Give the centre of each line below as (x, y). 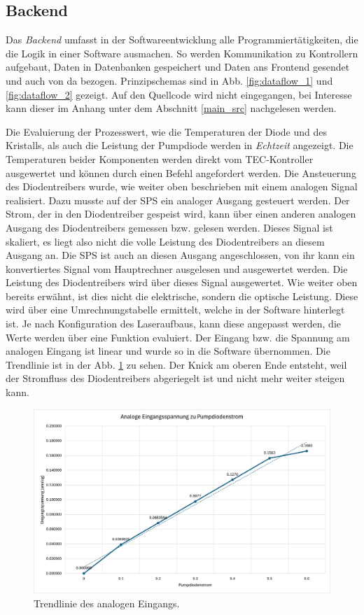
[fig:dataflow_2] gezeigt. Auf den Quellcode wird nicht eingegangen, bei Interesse (179, 94)
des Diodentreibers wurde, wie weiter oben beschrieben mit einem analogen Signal (182, 186)
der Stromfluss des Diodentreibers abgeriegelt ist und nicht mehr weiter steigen (175, 378)
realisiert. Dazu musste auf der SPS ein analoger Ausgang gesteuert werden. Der (178, 200)
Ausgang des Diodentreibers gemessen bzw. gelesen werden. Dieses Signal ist (169, 227)
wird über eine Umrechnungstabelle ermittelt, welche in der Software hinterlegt (175, 310)
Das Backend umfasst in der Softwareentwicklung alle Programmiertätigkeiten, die (182, 40)
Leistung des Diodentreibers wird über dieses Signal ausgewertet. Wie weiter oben (182, 282)
